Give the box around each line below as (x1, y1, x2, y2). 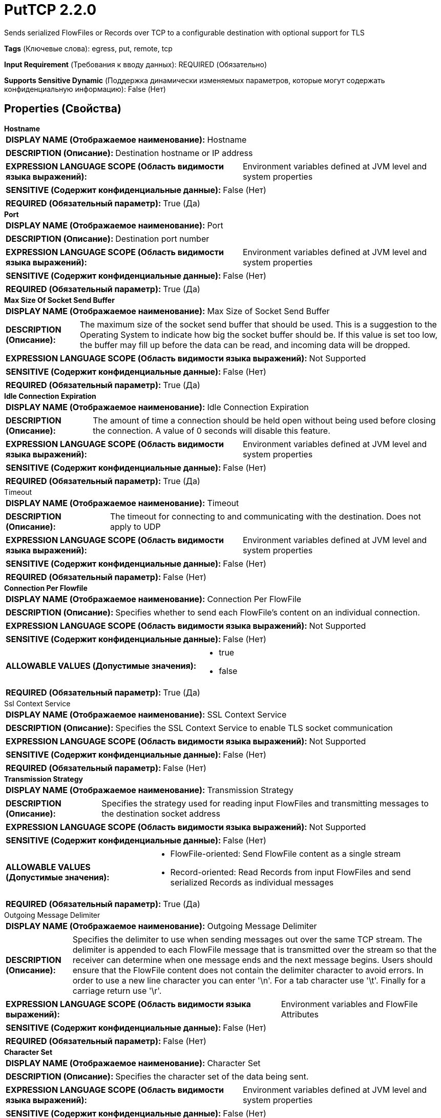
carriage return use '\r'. (72, 985, 162, 996)
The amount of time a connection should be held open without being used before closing (93, 415, 436, 426)
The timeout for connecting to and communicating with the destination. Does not (110, 511, 421, 522)
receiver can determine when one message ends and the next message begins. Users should (72, 954, 433, 965)
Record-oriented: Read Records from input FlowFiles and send (170, 866, 411, 877)
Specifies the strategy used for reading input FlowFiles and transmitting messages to (101, 798, 429, 808)
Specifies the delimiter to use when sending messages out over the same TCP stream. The (72, 934, 422, 944)
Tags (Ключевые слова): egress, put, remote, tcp (4, 44, 173, 53)
